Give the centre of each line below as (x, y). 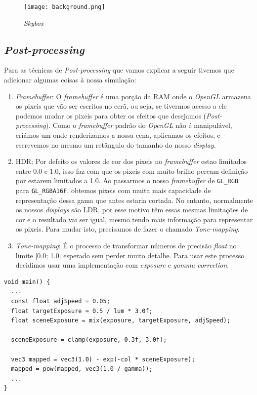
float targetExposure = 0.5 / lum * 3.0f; (82, 311)
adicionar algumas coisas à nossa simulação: (70, 80)
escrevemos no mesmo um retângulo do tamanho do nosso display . (116, 144)
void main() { (27, 282)
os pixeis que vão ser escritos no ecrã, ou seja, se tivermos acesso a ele (121, 106)
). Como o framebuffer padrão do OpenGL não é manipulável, (139, 125)
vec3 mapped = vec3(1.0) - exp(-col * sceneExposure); (103, 359)
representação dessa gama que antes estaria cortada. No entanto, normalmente (134, 200)
